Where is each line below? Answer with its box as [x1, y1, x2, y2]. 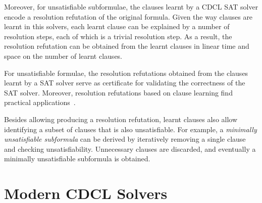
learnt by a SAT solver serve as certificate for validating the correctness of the [4, 77, 245, 88]
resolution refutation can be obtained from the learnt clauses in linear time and [4, 41, 249, 51]
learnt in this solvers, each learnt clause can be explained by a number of [4, 21, 230, 32]
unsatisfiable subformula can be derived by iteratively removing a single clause [4, 134, 246, 144]
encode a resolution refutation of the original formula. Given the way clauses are [4, 11, 253, 22]
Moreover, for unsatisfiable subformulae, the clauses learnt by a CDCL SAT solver [4, 2, 258, 12]
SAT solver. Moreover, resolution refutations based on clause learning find [4, 87, 233, 97]
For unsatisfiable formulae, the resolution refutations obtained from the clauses [4, 67, 248, 78]
